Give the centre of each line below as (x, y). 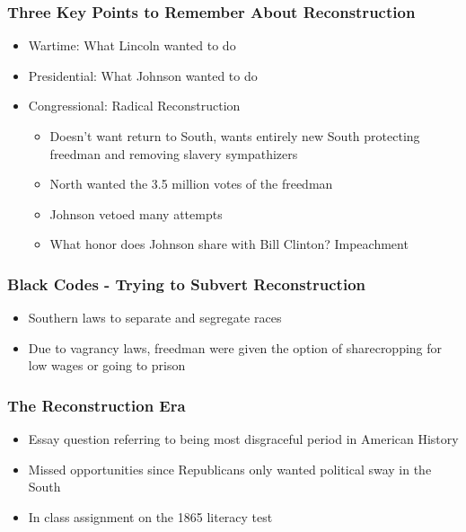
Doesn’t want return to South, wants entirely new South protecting (235, 136)
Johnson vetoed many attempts (136, 213)
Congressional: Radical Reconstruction (134, 106)
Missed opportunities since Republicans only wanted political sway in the (230, 469)
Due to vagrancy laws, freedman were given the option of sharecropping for (235, 347)
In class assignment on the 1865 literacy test (150, 516)
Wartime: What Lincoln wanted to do (132, 45)
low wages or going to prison (107, 365)
